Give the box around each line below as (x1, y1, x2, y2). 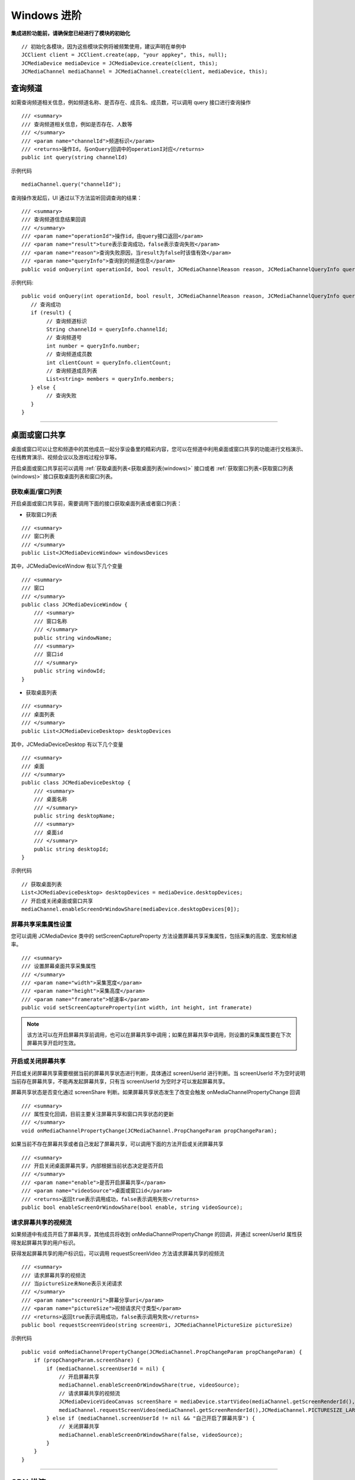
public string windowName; (33, 634, 112, 641)
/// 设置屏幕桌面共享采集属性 (21, 963, 96, 970)
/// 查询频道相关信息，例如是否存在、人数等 (21, 121, 133, 127)
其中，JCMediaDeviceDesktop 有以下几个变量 (11, 741, 124, 748)
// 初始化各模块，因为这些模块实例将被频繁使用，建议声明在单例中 (21, 43, 186, 50)
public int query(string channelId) (21, 154, 128, 161)
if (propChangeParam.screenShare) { (33, 1357, 140, 1364)
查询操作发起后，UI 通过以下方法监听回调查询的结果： (11, 194, 143, 201)
